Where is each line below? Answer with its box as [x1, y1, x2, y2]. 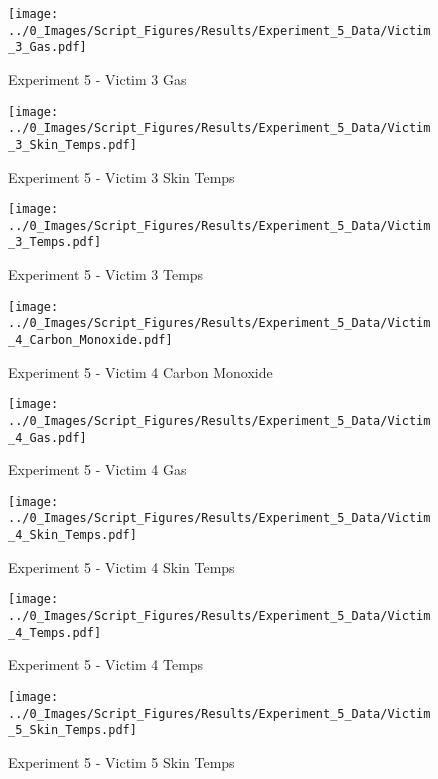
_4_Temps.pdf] [8, 625, 102, 640]
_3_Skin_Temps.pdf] [8, 137, 137, 152]
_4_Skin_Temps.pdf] [8, 528, 137, 543]
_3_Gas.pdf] [8, 40, 87, 55]
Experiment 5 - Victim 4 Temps [8, 654, 204, 675]
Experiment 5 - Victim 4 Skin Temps [8, 556, 235, 577]
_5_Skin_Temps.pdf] [8, 723, 137, 738]
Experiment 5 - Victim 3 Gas [8, 68, 187, 89]
